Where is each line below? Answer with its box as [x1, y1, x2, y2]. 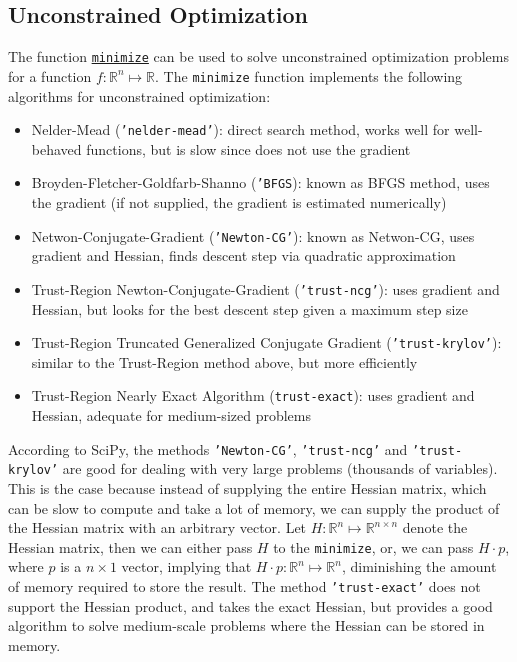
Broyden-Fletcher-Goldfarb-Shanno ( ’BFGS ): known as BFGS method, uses [31, 172, 490, 193]
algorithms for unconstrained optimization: [8, 85, 271, 106]
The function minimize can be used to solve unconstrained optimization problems [8, 46, 510, 67]
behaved [31, 138, 82, 159]
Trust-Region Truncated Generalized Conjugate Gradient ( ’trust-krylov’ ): [31, 332, 502, 353]
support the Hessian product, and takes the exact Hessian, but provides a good [8, 595, 493, 616]
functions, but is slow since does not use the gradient [86, 138, 411, 159]
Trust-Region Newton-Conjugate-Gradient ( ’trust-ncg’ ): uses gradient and [31, 278, 500, 299]
